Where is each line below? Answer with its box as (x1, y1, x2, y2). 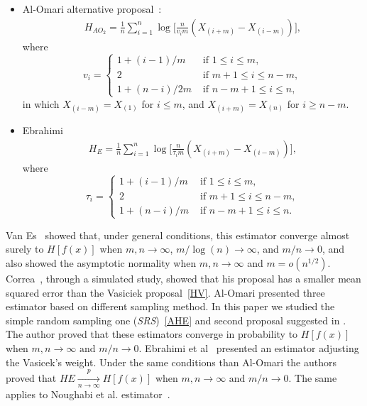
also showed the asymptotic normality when (6, 256, 197, 270)
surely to (6, 241, 44, 256)
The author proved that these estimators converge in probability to (6, 327, 298, 341)
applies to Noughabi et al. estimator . (6, 387, 170, 402)
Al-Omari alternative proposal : (22, 1, 162, 16)
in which (22, 96, 60, 111)
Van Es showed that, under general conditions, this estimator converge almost (6, 227, 350, 242)
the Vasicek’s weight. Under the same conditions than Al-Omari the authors (6, 354, 337, 369)
